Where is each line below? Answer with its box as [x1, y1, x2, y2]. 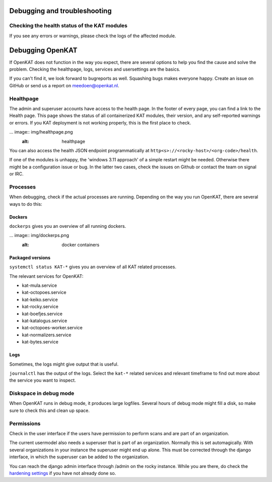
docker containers [61, 242, 100, 248]
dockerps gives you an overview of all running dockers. [9, 223, 126, 229]
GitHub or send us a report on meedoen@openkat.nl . [9, 82, 119, 88]
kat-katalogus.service [22, 318, 67, 324]
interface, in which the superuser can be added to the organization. [9, 454, 150, 460]
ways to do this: [9, 201, 42, 207]
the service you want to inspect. [9, 377, 76, 383]
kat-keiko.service [22, 296, 58, 303]
